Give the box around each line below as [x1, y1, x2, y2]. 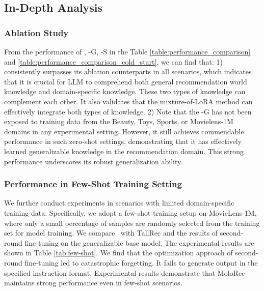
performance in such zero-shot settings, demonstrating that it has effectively [4, 136, 242, 147]
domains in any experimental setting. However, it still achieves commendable [4, 126, 244, 136]
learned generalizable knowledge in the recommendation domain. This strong [4, 145, 244, 156]
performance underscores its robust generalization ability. [4, 156, 183, 166]
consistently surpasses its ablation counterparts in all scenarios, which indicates [4, 66, 252, 77]
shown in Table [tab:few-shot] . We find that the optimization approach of [4, 247, 233, 258]
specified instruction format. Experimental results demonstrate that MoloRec [4, 267, 245, 278]
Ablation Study [4, 26, 69, 39]
